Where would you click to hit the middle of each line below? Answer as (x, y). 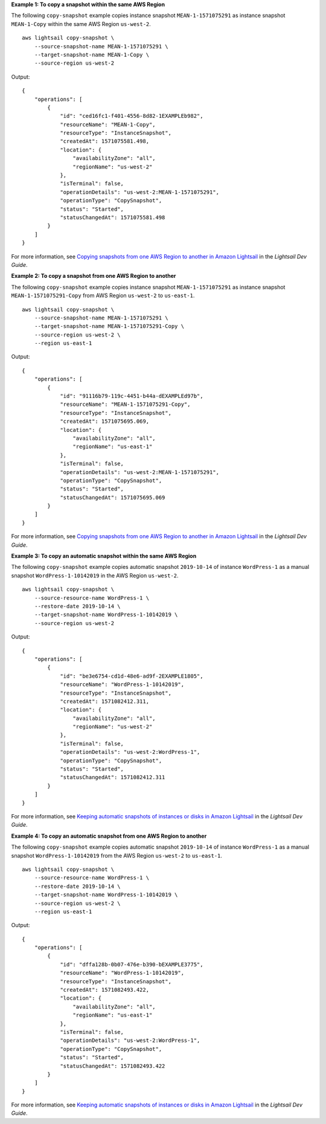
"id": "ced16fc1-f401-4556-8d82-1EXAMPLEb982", (132, 116)
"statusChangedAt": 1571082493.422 (113, 1066)
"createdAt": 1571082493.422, (105, 990)
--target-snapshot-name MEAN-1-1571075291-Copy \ (109, 326)
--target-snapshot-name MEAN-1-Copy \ (92, 55)
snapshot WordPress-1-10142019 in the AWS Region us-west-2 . (95, 575)
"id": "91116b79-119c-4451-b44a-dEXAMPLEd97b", (132, 396)
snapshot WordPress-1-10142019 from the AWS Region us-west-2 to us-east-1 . (117, 855)
